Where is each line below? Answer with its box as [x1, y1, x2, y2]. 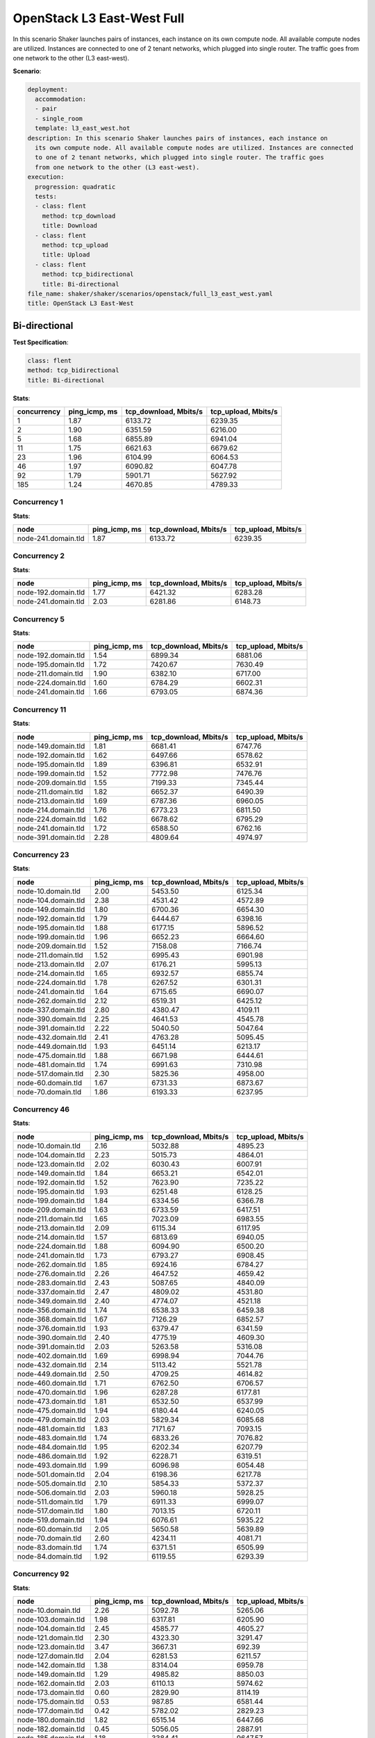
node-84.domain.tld [17, 1551, 83, 1561]
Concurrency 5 [12, 614, 65, 624]
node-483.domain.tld [17, 1433, 87, 1443]
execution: [27, 173, 65, 181]
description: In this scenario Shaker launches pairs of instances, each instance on [27, 134, 328, 142]
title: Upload [42, 251, 90, 259]
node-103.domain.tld [17, 1614, 85, 1624]
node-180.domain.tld [17, 1714, 85, 1724]
